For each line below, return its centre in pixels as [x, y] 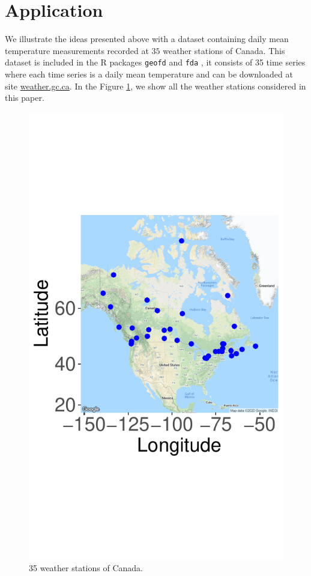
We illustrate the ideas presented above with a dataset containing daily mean [147, 39]
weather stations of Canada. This [224, 50]
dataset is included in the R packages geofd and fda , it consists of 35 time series [155, 62]
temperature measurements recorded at [77, 50]
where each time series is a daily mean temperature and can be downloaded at [149, 74]
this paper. [25, 98]
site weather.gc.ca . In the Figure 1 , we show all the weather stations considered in [155, 86]
